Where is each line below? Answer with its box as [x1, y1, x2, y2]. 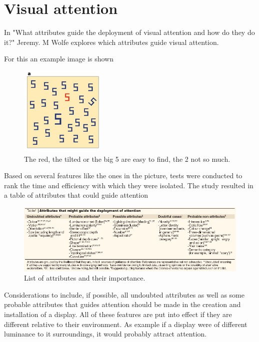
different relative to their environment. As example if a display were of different [4, 319, 247, 329]
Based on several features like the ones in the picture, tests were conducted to [4, 170, 242, 181]
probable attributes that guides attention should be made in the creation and [4, 299, 241, 310]
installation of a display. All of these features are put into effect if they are [4, 309, 232, 319]
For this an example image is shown [4, 53, 114, 64]
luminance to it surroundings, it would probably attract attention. [4, 329, 207, 339]
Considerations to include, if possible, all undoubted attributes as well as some [4, 289, 244, 300]
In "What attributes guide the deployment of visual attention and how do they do [4, 27, 255, 37]
